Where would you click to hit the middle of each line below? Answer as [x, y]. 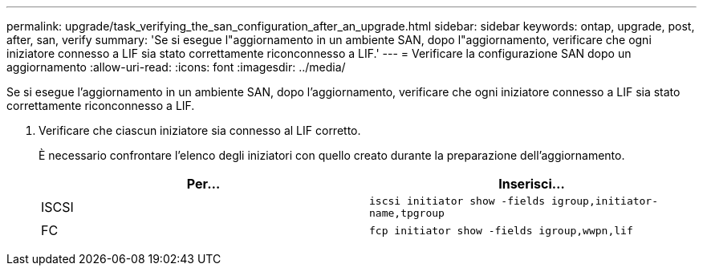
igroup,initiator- [605, 201]
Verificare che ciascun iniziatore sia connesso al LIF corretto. [200, 130]
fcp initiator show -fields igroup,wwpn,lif [501, 230]
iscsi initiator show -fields [457, 201]
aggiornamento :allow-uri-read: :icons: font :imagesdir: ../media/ [176, 67]
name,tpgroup [407, 213]
